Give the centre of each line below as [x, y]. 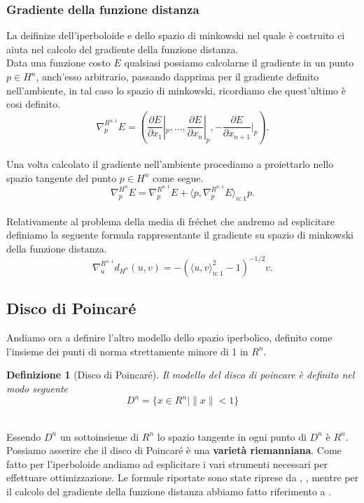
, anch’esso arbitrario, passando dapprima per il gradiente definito [177, 76]
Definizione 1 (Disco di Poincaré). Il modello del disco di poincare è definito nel [181, 375]
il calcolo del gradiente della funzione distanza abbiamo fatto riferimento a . [169, 491]
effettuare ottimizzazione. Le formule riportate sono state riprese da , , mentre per [183, 477]
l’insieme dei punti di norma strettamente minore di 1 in [127, 351]
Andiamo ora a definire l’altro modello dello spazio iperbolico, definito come [169, 338]
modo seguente [37, 388]
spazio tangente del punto [62, 177]
